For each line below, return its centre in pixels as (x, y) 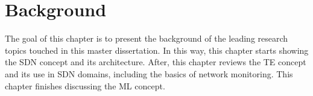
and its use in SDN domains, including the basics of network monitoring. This (149, 73)
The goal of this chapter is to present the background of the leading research (147, 38)
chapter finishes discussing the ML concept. (85, 85)
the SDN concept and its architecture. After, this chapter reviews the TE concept (156, 62)
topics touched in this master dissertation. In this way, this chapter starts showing (157, 50)
